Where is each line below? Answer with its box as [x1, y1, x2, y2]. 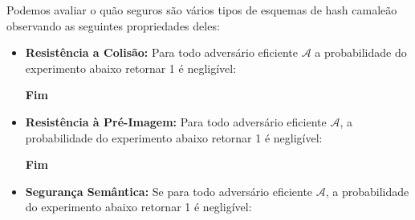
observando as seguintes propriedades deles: [6, 17, 220, 34]
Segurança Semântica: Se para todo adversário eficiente [25, 182, 313, 199]
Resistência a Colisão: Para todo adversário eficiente [25, 44, 298, 61]
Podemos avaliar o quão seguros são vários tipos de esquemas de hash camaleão [6, 2, 397, 18]
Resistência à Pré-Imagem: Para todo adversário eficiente [25, 113, 327, 130]
